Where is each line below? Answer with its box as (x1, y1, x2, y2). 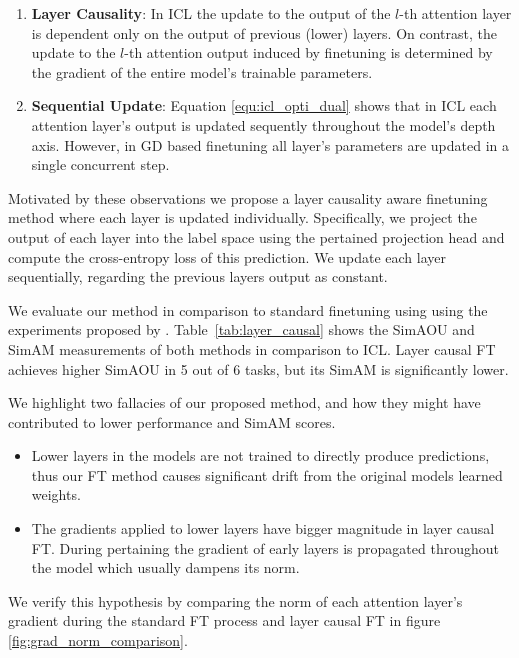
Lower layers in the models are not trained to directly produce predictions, (31, 445, 490, 466)
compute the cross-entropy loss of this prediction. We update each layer (8, 246, 447, 267)
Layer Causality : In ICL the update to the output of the (31, 3, 391, 23)
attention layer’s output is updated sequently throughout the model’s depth (31, 114, 496, 135)
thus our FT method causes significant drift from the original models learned (31, 464, 503, 485)
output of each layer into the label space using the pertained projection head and (8, 226, 505, 247)
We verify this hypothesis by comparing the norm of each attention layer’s (8, 590, 463, 611)
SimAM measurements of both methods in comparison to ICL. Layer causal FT (8, 338, 496, 359)
